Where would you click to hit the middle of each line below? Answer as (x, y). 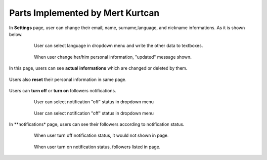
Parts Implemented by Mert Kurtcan (84, 13)
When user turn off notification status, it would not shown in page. (101, 135)
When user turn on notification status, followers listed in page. (97, 147)
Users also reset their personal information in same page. (68, 80)
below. (16, 34)
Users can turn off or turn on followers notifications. (63, 90)
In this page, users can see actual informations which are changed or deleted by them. (98, 68)
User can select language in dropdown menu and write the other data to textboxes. (118, 46)
